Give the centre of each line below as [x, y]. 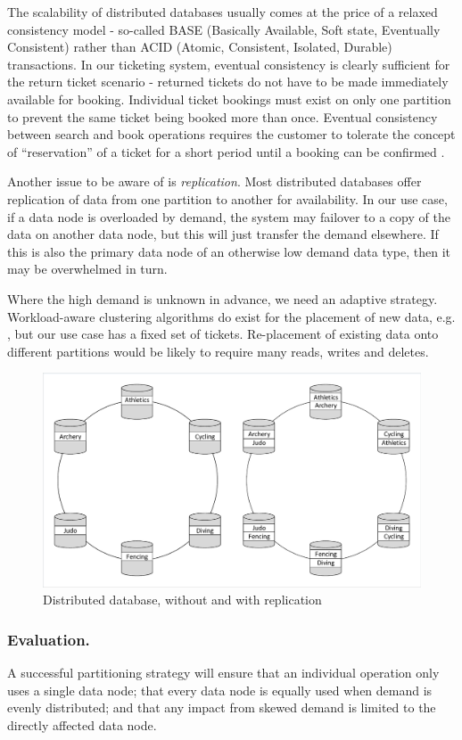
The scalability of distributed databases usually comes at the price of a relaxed [223, 12]
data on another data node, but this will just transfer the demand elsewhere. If [223, 234]
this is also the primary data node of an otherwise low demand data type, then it [229, 251]
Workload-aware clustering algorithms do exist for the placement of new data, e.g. [231, 316]
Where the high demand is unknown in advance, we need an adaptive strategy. [223, 298]
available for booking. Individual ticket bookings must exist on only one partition [229, 99]
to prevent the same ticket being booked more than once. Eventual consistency [223, 116]
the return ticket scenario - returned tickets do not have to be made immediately [228, 82]
